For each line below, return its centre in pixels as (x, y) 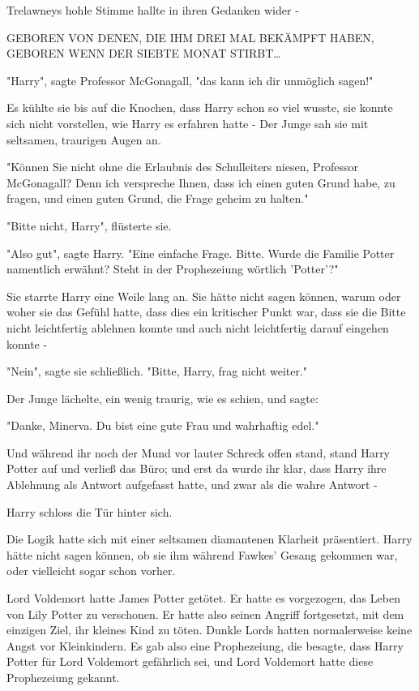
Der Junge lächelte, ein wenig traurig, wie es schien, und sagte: (162, 398)
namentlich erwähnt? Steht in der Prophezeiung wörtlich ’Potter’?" (173, 269)
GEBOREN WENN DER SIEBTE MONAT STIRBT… (144, 53)
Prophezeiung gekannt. (63, 677)
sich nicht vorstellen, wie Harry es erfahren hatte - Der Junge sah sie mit (188, 123)
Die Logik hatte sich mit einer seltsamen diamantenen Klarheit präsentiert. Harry (209, 539)
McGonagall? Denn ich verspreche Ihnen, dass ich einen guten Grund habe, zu (201, 182)
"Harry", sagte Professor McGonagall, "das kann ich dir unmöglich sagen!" (190, 80)
